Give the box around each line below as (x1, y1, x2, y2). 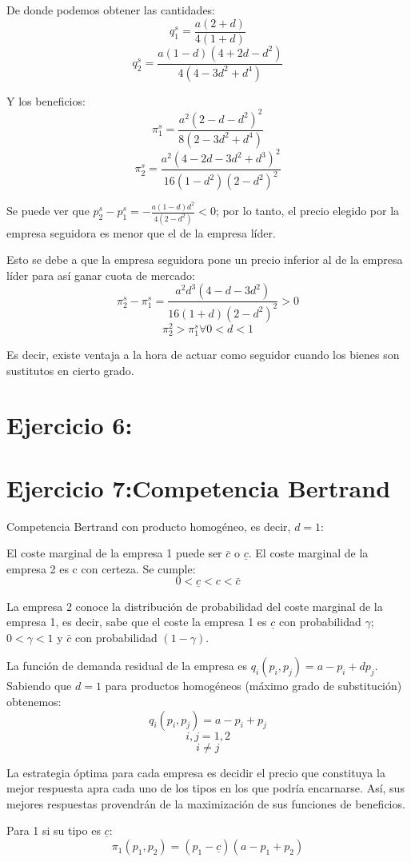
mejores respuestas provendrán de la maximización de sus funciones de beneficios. (6, 795, 405, 812)
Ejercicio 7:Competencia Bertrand (6, 471, 391, 504)
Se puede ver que (6, 202, 90, 219)
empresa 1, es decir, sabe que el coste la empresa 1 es (6, 613, 267, 630)
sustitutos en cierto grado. (6, 361, 134, 378)
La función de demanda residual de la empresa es (6, 657, 248, 674)
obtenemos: (6, 693, 62, 710)
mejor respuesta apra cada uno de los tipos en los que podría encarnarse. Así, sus (6, 780, 405, 796)
